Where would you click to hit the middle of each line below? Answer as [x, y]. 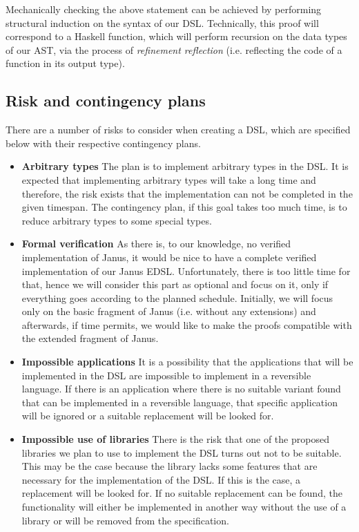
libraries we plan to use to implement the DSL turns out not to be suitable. [182, 452]
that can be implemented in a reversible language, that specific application [179, 402]
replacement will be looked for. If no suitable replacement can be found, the [182, 493]
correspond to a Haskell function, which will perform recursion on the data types [176, 36]
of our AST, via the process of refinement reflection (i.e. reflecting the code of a [174, 49]
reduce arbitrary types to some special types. [117, 220]
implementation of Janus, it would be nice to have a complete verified [169, 257]
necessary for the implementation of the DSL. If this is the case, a [161, 479]
